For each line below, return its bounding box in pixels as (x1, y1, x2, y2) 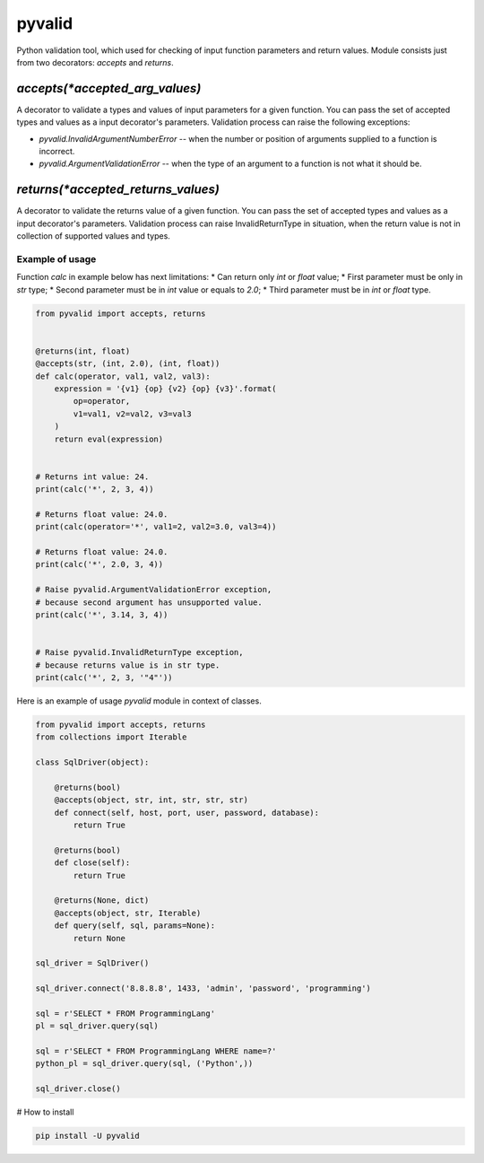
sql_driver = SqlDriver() (35, 958, 150, 968)
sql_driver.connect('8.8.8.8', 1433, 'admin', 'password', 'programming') (35, 984, 372, 993)
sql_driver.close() (35, 1084, 121, 1094)
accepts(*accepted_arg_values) (16, 81, 202, 96)
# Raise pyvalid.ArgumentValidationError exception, (35, 584, 272, 595)
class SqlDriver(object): (35, 757, 150, 767)
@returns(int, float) (35, 345, 131, 356)
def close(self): (54, 858, 131, 868)
